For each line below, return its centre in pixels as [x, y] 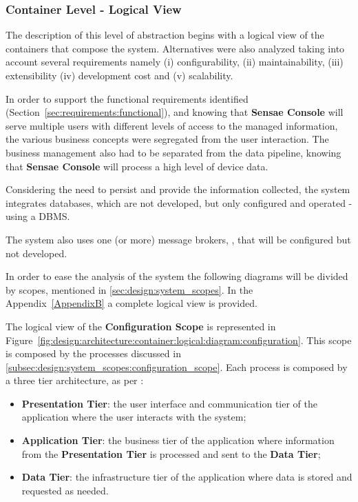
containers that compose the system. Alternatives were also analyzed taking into [175, 48]
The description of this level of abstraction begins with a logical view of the [165, 35]
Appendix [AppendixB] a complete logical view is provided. [131, 303]
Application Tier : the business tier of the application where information [178, 440]
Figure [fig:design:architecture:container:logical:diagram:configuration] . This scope [179, 340]
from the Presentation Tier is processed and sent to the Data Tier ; [171, 453]
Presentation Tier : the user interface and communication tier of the [169, 403]
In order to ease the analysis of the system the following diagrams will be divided [177, 276]
